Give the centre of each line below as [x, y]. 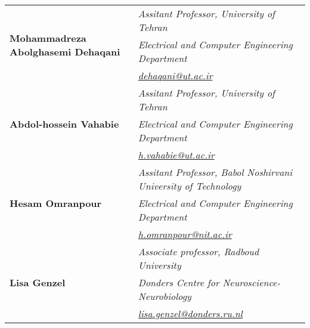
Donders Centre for [179, 282]
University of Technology [190, 186]
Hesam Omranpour [56, 203]
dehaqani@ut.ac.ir [175, 75]
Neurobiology [165, 296]
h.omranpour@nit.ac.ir [185, 234]
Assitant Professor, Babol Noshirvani [215, 172]
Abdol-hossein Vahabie [64, 124]
